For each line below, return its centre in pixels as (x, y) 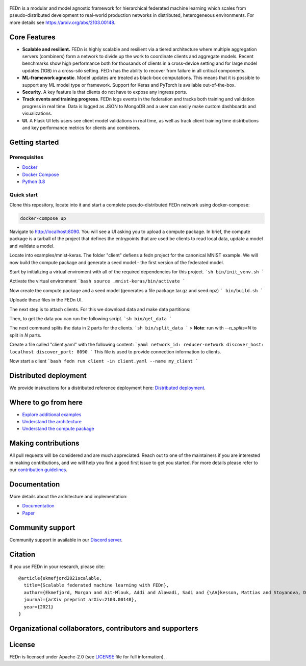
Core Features (32, 37)
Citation (22, 554)
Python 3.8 (34, 182)
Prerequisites (26, 157)
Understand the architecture (52, 422)
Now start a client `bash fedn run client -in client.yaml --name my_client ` (104, 361)
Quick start (24, 195)
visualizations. (37, 113)
